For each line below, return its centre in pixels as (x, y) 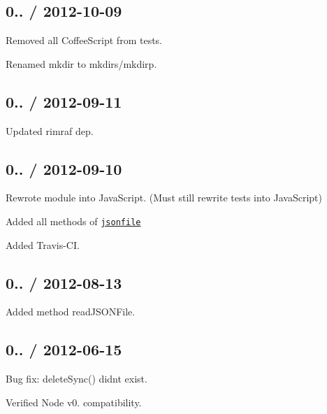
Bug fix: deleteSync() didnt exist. (77, 379)
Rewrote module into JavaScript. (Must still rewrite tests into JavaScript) (164, 198)
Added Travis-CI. (43, 244)
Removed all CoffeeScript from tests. (84, 40)
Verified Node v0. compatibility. (74, 402)
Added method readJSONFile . (71, 312)
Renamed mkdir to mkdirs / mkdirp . (81, 63)
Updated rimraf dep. (50, 130)
